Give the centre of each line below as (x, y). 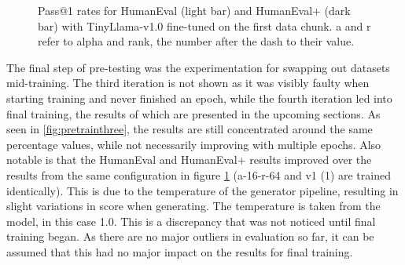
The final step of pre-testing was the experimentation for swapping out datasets (198, 67)
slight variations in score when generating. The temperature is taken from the (193, 206)
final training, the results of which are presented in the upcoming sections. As (193, 113)
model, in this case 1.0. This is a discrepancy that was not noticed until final (191, 221)
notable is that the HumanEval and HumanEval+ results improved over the (189, 160)
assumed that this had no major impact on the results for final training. (180, 251)
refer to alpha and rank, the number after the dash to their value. (196, 41)
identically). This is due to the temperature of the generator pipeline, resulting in (202, 190)
